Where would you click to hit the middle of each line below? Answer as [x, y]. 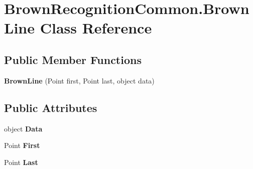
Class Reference [96, 28]
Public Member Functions [73, 59]
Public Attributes [51, 107]
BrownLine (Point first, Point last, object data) [79, 80]
